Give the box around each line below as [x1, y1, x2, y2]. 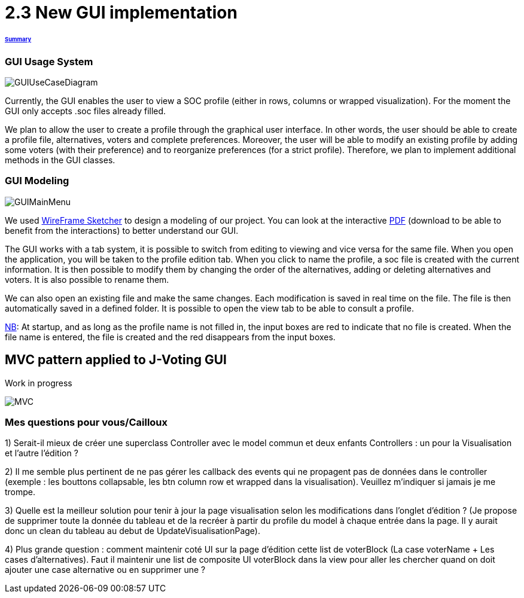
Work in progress [5, 377, 72, 388]
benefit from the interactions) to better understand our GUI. [5, 225, 239, 236]
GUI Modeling [5, 175, 69, 187]
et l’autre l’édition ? [5, 448, 78, 459]
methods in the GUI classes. [5, 155, 115, 166]
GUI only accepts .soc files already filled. [5, 106, 166, 117]
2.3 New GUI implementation [5, 2, 237, 23]
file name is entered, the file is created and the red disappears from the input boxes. [5, 331, 336, 342]
